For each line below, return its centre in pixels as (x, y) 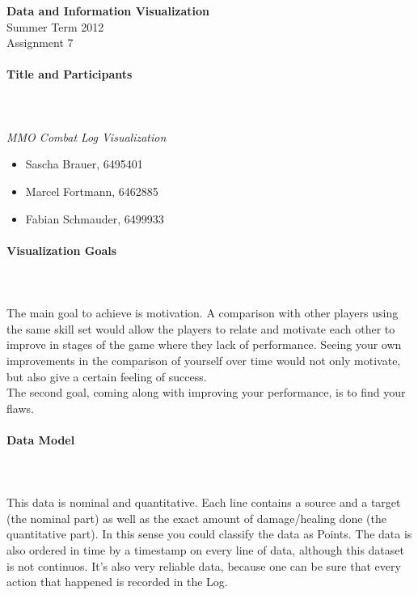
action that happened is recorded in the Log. (117, 582)
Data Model (41, 439)
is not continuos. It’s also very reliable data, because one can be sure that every (204, 565)
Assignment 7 (40, 42)
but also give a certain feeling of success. (107, 376)
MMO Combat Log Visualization (87, 136)
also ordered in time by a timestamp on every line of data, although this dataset (205, 550)
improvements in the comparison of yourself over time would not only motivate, (204, 360)
